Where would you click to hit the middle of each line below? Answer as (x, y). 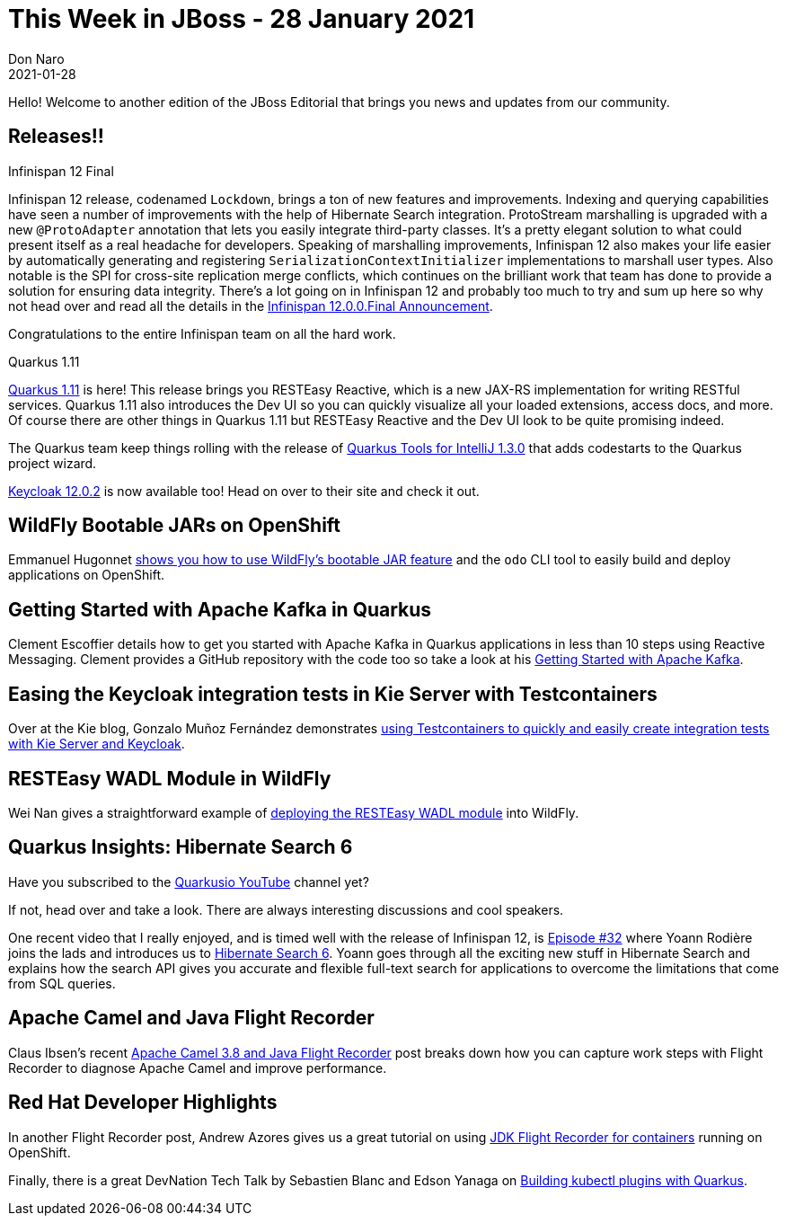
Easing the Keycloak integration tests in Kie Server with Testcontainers (333, 694)
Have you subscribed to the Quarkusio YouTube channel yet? (189, 882)
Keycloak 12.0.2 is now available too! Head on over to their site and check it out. (244, 491)
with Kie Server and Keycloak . (97, 744)
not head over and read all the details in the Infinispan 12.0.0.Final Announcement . (251, 306)
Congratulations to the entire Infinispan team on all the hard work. (202, 333)
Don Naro (36, 58)
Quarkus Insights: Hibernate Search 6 (181, 847)
